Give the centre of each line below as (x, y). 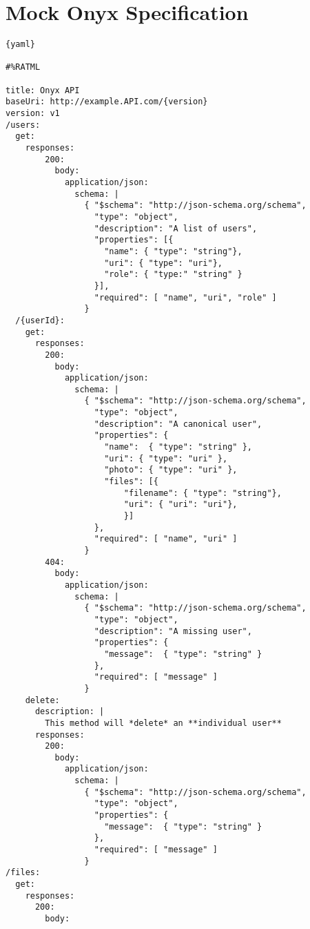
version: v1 (33, 114)
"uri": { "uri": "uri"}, (180, 505)
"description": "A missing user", (173, 631)
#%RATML (23, 67)
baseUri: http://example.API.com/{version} (107, 102)
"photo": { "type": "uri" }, (171, 470)
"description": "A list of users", (176, 228)
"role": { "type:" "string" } (173, 275)
